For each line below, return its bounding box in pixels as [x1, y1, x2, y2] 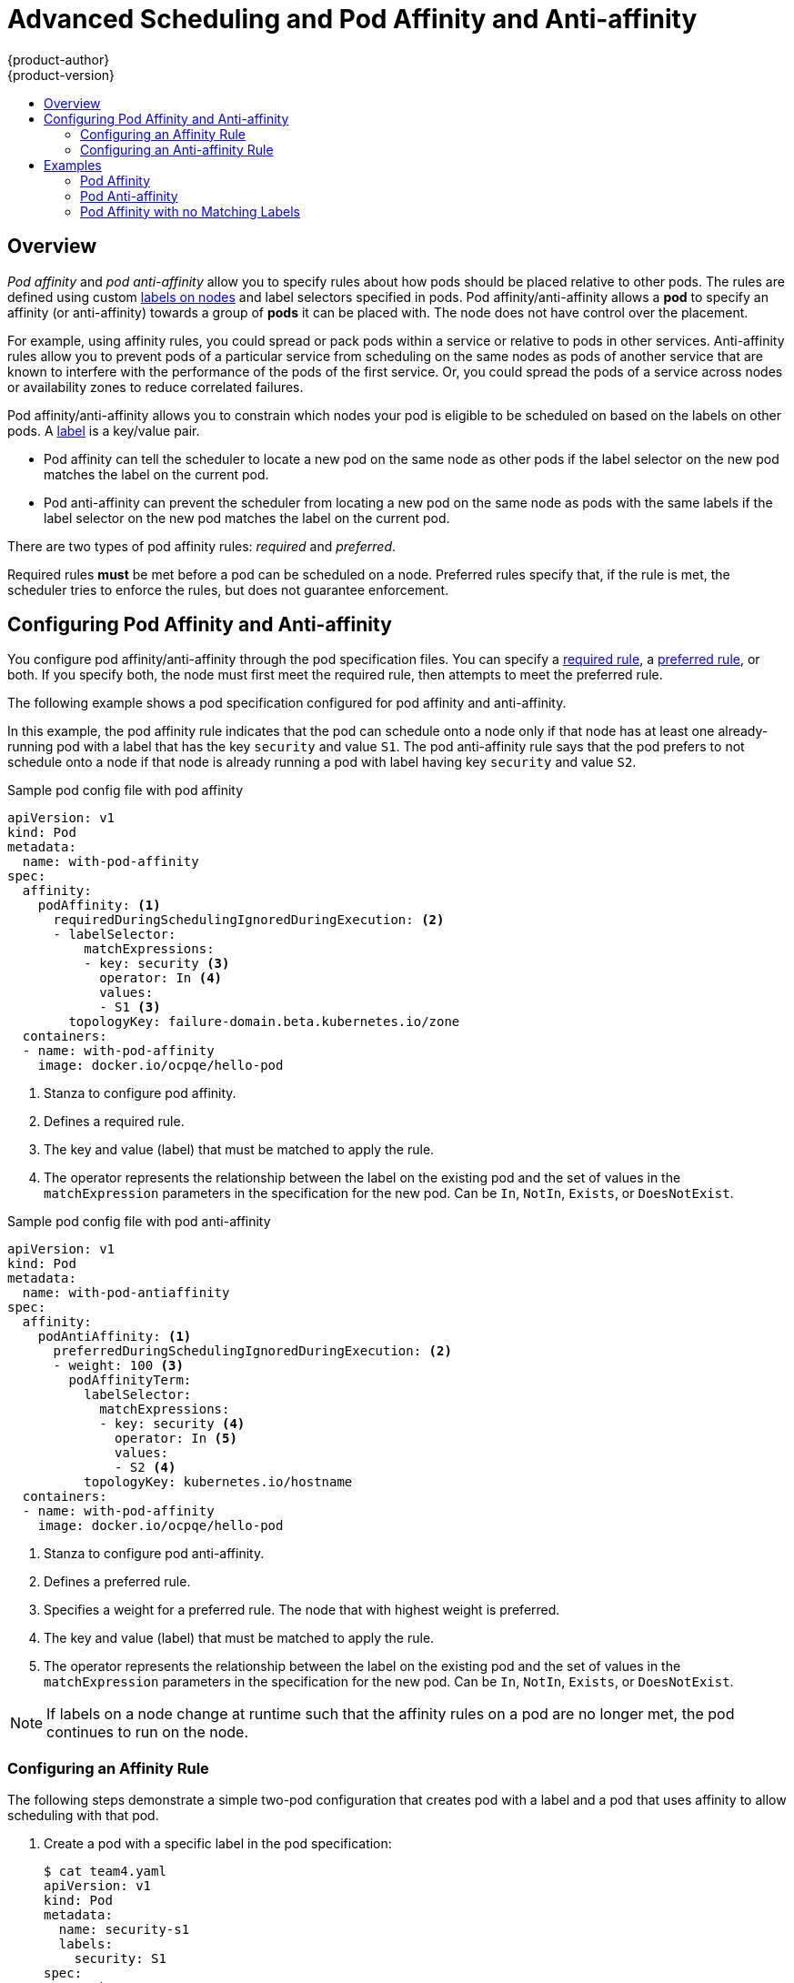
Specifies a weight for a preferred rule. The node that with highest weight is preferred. [44, 1602, 560, 1618]
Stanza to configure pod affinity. [44, 1085, 236, 1102]
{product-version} [7, 66, 116, 83]
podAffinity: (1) [37, 898, 161, 913]
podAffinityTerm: [68, 1373, 192, 1388]
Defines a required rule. [44, 1113, 185, 1130]
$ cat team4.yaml [44, 1864, 166, 1879]
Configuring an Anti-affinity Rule [80, 141, 274, 157]
